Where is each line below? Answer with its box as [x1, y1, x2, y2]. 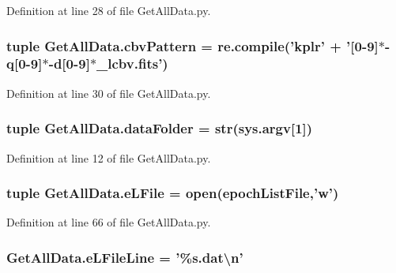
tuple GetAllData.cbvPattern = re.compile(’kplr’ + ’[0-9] [6, 36, 379, 55]
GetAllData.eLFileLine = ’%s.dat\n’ [6, 247, 243, 267]
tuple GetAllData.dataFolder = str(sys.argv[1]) [6, 118, 313, 138]
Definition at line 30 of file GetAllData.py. [6, 84, 211, 101]
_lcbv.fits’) [96, 54, 168, 73]
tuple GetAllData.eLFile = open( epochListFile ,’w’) [6, 183, 339, 203]
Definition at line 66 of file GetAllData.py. [6, 214, 211, 230]
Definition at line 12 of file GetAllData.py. [6, 149, 211, 166]
